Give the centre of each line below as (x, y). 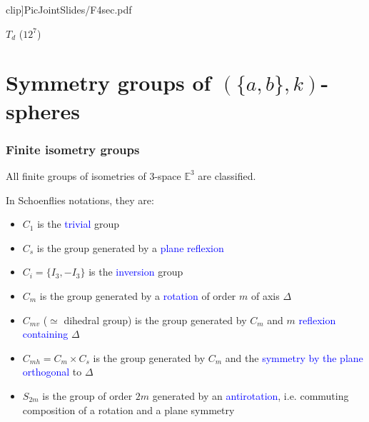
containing (45, 334)
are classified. (227, 175)
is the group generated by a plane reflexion (130, 247)
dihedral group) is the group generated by (155, 320)
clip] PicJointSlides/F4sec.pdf (69, 9)
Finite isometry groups (73, 149)
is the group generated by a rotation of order (138, 295)
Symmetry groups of (108, 82)
